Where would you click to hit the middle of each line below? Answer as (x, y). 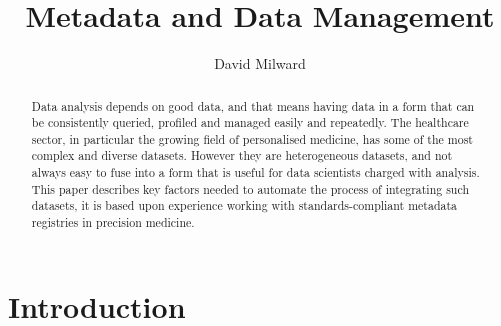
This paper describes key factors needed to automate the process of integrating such (250, 188)
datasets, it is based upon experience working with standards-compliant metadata (244, 205)
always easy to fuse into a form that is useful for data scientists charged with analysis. (255, 172)
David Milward (260, 63)
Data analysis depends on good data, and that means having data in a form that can (253, 105)
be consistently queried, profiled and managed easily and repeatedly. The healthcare (250, 122)
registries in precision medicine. (113, 222)
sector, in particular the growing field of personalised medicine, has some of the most (252, 138)
